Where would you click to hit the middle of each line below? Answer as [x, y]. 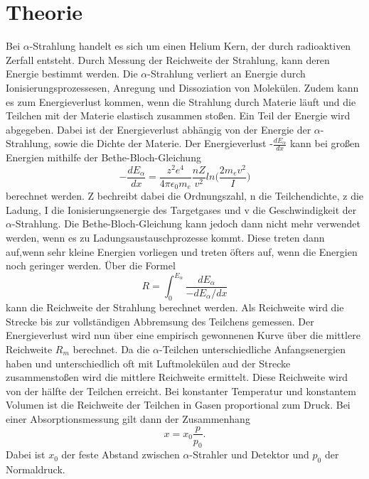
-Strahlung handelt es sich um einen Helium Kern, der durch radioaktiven [190, 46]
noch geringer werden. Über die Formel [91, 265]
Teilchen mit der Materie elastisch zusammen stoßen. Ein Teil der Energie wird [178, 115]
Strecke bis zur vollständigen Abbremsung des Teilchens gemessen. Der [160, 321]
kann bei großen [325, 143]
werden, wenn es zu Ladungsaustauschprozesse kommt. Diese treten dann [165, 238]
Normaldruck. [36, 469]
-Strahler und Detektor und [249, 454]
